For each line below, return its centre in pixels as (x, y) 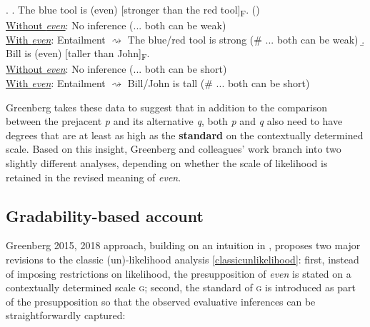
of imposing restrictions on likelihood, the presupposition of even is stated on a (179, 273)
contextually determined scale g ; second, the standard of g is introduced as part (181, 287)
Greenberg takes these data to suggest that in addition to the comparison (167, 107)
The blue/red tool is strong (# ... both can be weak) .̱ (246, 39)
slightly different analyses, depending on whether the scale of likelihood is (167, 163)
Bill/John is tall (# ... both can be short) (219, 83)
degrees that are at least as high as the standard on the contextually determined (185, 135)
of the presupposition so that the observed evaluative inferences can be (161, 301)
